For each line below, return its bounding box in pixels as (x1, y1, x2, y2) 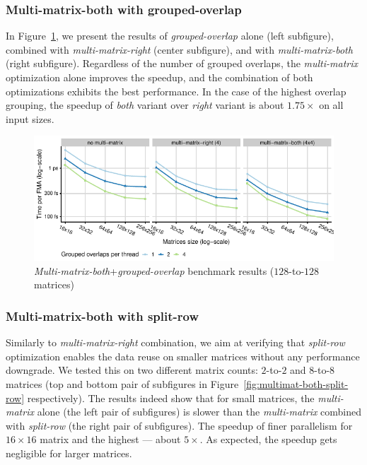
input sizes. (6, 111, 54, 126)
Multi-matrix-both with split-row (6, 307, 199, 324)
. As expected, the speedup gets (199, 432, 337, 447)
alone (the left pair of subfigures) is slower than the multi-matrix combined (37, 404, 362, 419)
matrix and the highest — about (40, 432, 181, 447)
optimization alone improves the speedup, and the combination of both (6, 70, 313, 84)
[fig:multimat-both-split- (243, 377, 349, 392)
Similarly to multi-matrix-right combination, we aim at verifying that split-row (6, 335, 345, 350)
